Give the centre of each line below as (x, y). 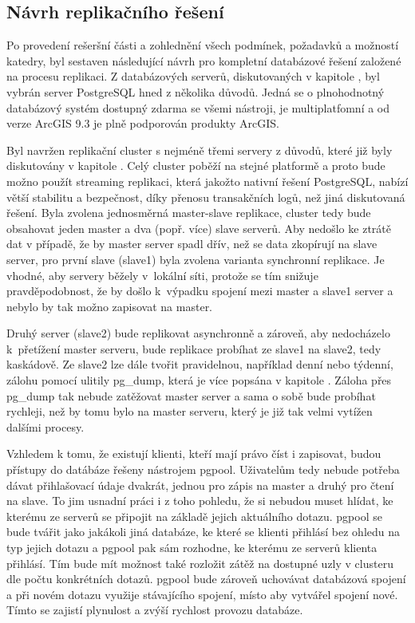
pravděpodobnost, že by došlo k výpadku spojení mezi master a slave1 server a (200, 291)
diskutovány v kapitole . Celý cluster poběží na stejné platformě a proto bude (196, 166)
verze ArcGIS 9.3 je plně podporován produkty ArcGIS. (143, 123)
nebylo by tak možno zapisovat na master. (110, 306)
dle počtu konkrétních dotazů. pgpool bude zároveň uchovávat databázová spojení (206, 579)
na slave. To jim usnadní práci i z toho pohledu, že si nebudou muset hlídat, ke (200, 501)
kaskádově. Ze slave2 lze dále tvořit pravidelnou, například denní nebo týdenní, (200, 364)
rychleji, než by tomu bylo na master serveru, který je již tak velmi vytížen (190, 411)
